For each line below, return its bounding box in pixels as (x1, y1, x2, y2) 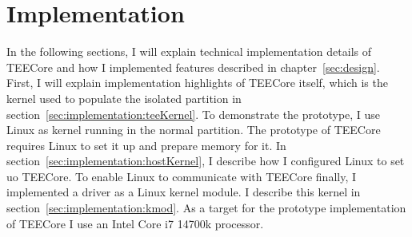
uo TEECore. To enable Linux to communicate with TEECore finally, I (6, 168, 357, 184)
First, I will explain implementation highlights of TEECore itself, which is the (6, 74, 388, 91)
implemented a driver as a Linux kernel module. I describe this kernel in (6, 184, 361, 200)
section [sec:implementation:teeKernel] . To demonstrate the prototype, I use (6, 105, 381, 122)
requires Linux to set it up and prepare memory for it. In (6, 136, 286, 153)
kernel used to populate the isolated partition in (6, 89, 242, 106)
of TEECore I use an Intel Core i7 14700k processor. (6, 215, 264, 231)
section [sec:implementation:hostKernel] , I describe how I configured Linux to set (6, 152, 405, 169)
